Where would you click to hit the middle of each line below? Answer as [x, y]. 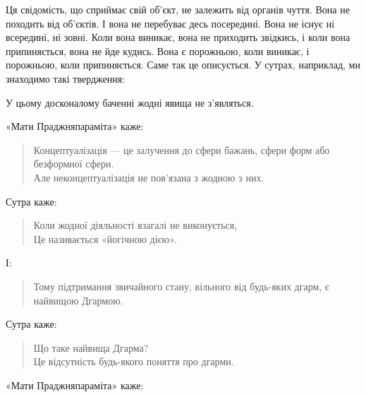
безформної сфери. [74, 164]
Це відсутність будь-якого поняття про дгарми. [134, 361]
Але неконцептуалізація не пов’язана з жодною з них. [149, 177]
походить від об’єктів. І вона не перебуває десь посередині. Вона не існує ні [170, 23]
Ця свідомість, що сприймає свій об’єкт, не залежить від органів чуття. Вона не [178, 9]
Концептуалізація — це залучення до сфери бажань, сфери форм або [182, 149]
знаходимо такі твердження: [66, 78]
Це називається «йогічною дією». [105, 238]
